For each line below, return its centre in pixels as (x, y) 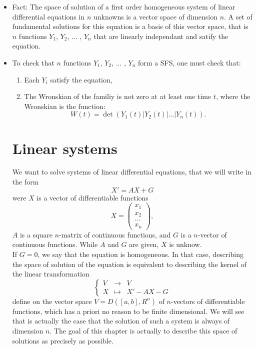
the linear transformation (51, 274)
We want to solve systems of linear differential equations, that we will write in (132, 172)
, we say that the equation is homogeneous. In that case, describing (140, 254)
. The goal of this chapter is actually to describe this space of (143, 330)
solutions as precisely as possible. (63, 340)
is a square (36, 234)
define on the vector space (52, 301)
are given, (144, 244)
